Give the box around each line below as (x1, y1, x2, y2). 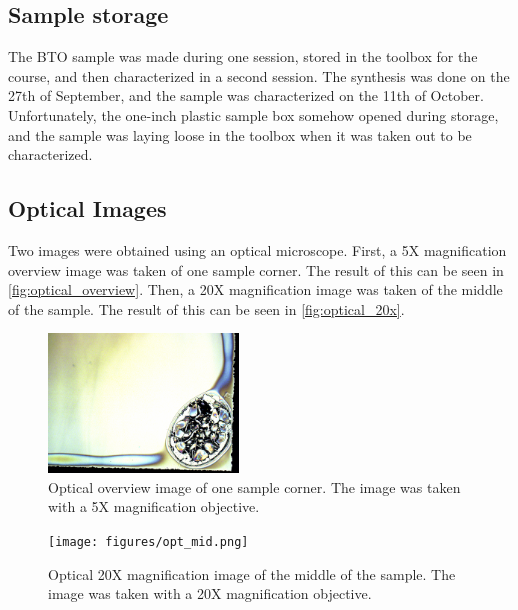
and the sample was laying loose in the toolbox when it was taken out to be (8, 124, 472, 145)
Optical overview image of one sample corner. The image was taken (48, 476, 461, 497)
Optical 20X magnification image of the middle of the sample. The (48, 563, 456, 584)
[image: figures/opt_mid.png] (48, 535, 249, 550)
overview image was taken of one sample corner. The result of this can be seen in (8, 259, 504, 280)
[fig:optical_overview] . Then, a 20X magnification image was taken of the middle (8, 279, 503, 300)
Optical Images (8, 193, 167, 224)
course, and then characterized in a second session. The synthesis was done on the (8, 65, 510, 86)
